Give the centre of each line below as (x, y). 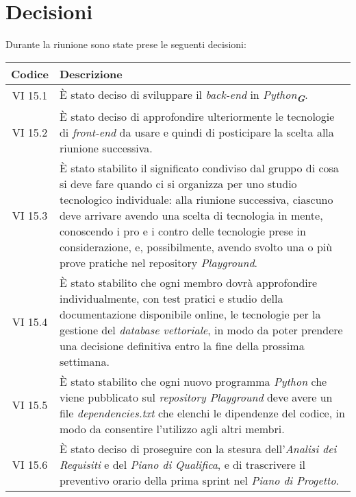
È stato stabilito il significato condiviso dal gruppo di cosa (199, 167)
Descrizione (91, 73)
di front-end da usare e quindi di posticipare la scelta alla (196, 132)
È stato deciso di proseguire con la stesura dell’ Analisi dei (198, 448)
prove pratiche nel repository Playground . (158, 262)
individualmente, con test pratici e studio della (171, 298)
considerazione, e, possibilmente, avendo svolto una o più (196, 246)
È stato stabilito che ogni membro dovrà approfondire (188, 282)
